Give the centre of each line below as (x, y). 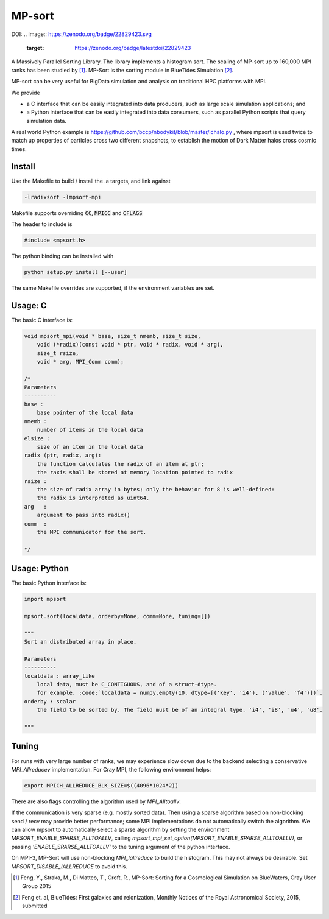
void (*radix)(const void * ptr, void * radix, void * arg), (130, 345)
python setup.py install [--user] (76, 272)
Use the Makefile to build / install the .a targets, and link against (91, 181)
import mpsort (45, 599)
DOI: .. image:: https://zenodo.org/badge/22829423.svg (82, 34)
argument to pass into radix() (83, 515)
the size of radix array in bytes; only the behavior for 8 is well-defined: (156, 489)
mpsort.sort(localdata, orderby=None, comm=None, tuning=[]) (117, 616)
